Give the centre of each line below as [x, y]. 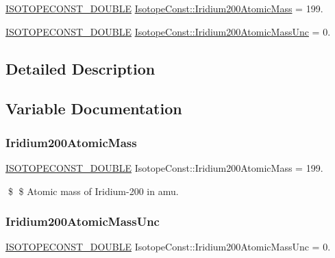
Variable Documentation [94, 108]
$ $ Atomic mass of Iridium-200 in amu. [93, 191]
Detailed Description [80, 68]
